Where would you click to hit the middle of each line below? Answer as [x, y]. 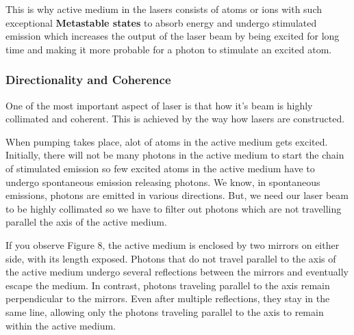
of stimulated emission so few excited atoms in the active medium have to [160, 168]
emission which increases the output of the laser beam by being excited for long [173, 36]
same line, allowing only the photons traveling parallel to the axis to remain [165, 311]
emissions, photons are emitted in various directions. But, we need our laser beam [177, 195]
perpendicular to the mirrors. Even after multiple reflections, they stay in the [168, 298]
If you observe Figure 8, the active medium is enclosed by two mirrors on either [173, 244]
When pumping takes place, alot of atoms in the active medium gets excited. [167, 141]
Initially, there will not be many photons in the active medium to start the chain [175, 155]
